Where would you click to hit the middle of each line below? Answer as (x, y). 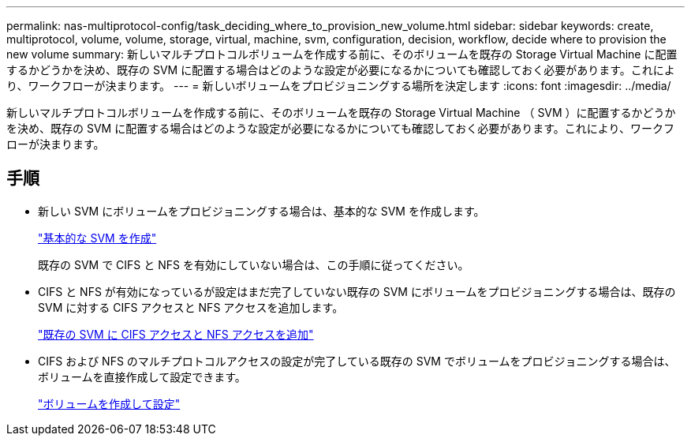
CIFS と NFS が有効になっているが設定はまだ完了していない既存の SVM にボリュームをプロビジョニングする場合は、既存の (357, 291)
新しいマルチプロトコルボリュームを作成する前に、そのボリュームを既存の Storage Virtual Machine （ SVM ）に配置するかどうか (341, 112)
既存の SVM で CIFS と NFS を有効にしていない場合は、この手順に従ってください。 (254, 264)
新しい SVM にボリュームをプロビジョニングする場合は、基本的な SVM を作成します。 (261, 211)
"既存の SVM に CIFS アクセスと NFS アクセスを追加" (176, 334)
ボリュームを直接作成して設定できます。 (142, 376)
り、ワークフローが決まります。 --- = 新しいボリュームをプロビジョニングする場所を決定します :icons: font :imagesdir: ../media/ (339, 86)
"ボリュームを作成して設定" (109, 403)
